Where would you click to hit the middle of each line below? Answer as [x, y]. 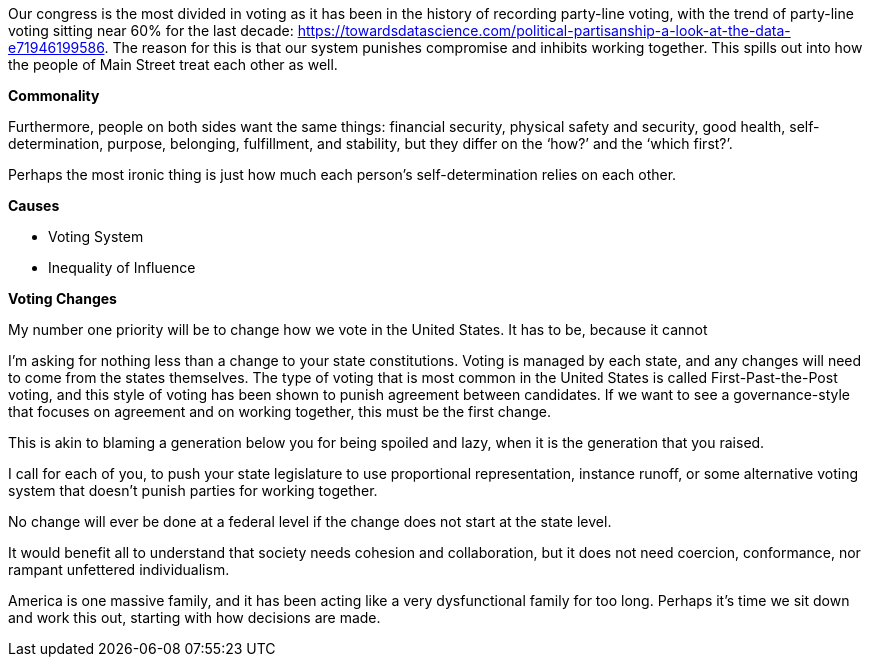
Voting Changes [62, 298]
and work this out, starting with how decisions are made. [194, 617]
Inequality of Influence [122, 267]
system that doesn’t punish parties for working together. [193, 490]
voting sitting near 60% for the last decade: [151, 30]
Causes [34, 205]
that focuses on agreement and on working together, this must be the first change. [279, 411]
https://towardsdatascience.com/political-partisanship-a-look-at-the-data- [544, 30]
